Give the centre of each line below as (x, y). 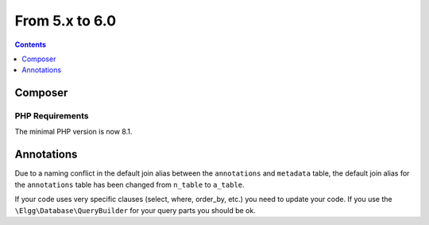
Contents (31, 45)
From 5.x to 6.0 (66, 21)
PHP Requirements (52, 116)
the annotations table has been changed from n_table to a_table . (130, 184)
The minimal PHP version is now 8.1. (73, 132)
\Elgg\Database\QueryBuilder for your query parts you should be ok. (135, 210)
